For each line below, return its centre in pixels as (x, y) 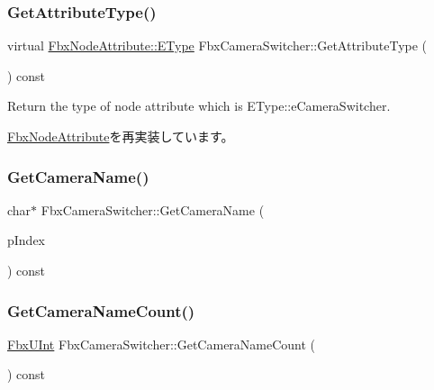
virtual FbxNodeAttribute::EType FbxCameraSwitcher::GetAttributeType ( (217, 45)
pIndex (27, 240)
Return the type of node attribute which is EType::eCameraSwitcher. (199, 106)
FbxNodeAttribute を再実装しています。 (121, 136)
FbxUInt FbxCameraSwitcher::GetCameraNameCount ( (162, 344)
